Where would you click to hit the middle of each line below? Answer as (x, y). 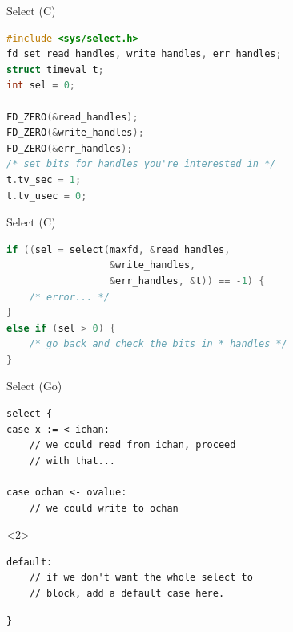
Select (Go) (34, 386)
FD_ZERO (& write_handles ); (75, 133)
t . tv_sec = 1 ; (44, 179)
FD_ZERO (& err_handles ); (70, 148)
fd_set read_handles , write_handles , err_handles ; (144, 54)
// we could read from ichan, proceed (132, 445)
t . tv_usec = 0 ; (47, 196)
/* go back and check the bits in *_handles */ (158, 344)
